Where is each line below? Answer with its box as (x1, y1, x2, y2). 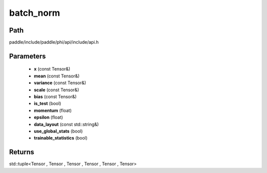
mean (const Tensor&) (34, 73, 80, 79)
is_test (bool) (34, 101, 61, 106)
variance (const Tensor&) (34, 80, 87, 86)
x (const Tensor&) (34, 66, 71, 72)
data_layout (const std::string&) (34, 121, 99, 127)
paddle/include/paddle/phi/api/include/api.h (9, 39, 99, 45)
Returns (9, 148, 35, 156)
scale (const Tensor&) (34, 87, 79, 93)
